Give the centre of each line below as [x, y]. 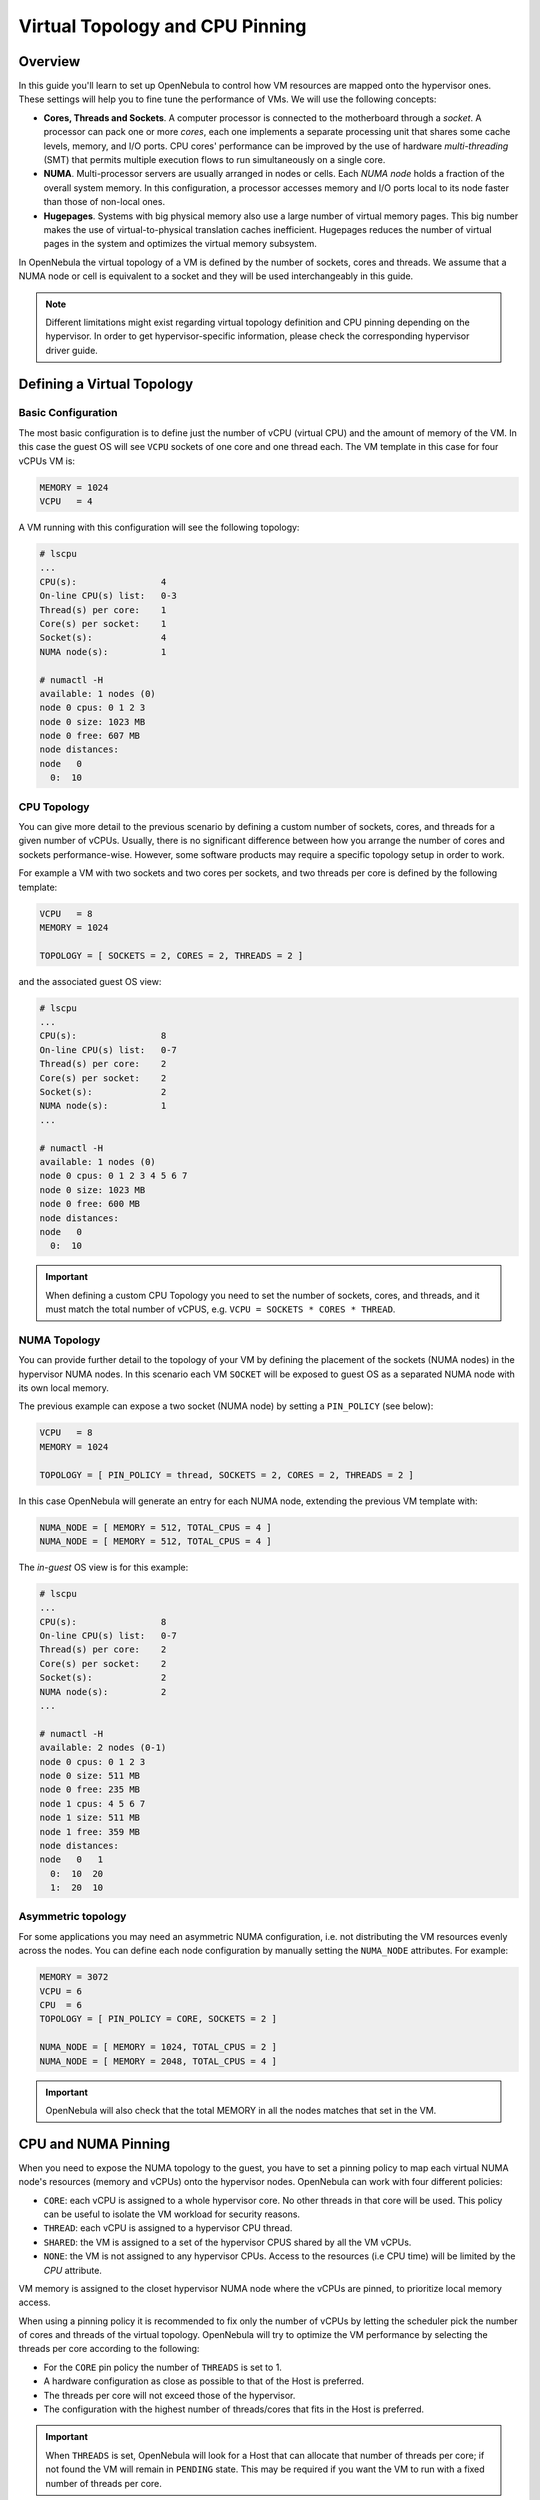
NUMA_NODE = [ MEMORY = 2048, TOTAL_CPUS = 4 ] [158, 2061]
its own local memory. [63, 1387]
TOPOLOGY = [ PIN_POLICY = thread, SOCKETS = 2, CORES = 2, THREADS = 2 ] [227, 1474]
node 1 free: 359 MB [89, 1831]
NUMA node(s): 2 [103, 1691]
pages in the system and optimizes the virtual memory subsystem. [180, 244]
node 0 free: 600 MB [89, 1204]
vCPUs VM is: [46, 461]
